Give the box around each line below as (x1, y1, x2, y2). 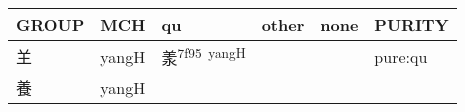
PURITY (374, 13, 449, 36)
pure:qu (374, 44, 428, 68)
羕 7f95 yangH (161, 43, 246, 70)
